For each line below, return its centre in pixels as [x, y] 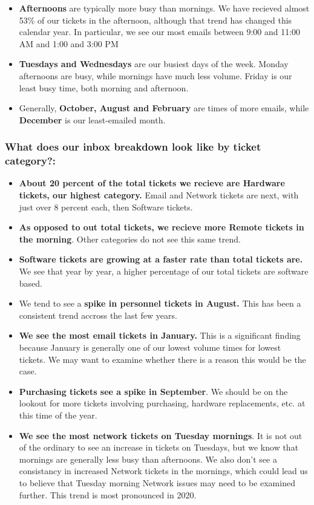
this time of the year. [58, 415]
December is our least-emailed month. [92, 119]
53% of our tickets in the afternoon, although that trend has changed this [155, 20]
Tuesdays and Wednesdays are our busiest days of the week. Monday [154, 64]
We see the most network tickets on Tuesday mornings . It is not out [161, 435]
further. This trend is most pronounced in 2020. [108, 494]
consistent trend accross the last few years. [98, 315]
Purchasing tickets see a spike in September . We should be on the [153, 391]
